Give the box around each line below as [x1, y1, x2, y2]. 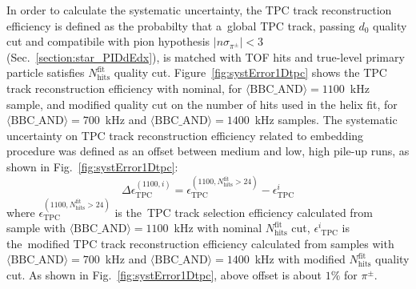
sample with [6, 219, 66, 236]
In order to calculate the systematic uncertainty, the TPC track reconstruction [6, 2, 392, 18]
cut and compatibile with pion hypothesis [6, 33, 210, 50]
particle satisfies [6, 64, 85, 81]
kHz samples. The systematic [254, 111, 398, 128]
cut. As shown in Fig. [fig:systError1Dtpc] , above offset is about [6, 266, 322, 283]
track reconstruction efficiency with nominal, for [6, 79, 242, 96]
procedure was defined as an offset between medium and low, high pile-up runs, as [6, 142, 410, 159]
